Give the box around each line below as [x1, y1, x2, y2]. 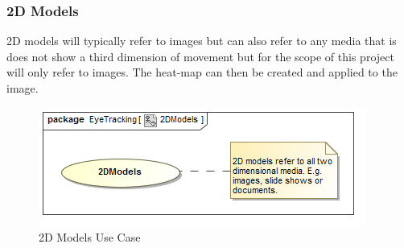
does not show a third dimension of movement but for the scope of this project [6, 48, 394, 64]
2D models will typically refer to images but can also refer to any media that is [6, 32, 397, 49]
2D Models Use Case [39, 229, 141, 246]
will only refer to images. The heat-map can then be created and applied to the [6, 64, 398, 81]
